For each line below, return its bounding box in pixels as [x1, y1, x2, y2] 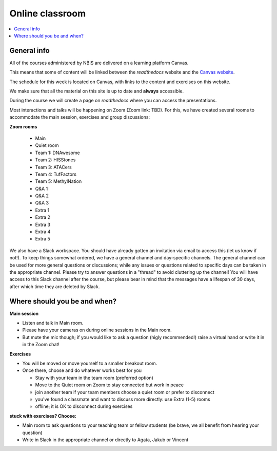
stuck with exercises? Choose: [9, 412, 77, 419]
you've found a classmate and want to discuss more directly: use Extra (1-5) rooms [35, 396, 210, 402]
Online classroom [9, 8, 86, 19]
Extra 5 [35, 236, 51, 242]
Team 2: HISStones [35, 157, 76, 163]
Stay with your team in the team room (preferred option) [35, 374, 154, 381]
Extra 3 [35, 221, 51, 228]
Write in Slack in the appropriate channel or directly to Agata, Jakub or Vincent [22, 437, 189, 443]
